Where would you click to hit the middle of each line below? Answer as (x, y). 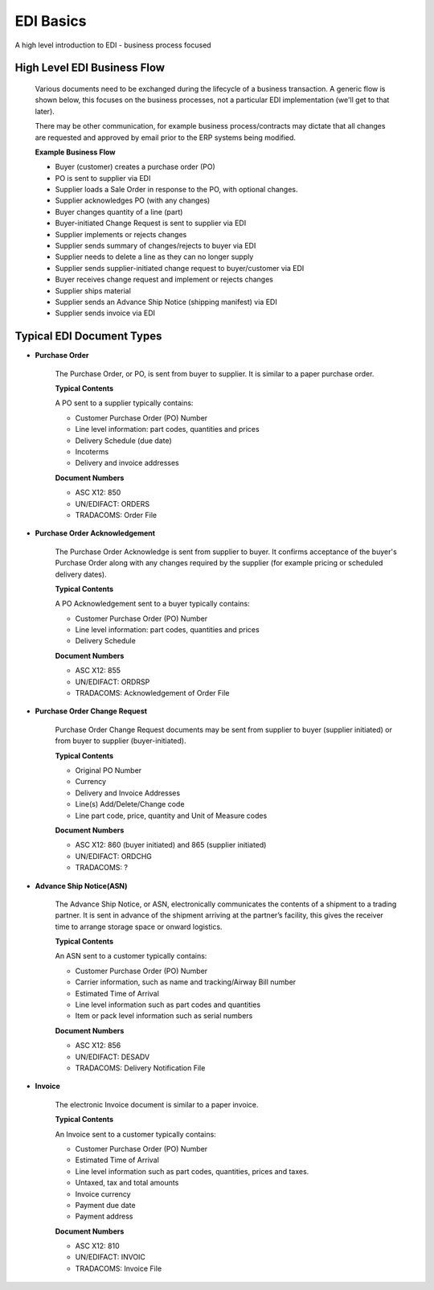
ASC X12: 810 (97, 1246)
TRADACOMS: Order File (116, 515)
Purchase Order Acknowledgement (95, 533)
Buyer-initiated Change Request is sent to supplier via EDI (151, 223)
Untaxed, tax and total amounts (127, 1183)
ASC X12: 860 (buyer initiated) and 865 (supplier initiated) (171, 845)
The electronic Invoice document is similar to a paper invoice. (157, 1104)
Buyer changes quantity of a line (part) (119, 212)
